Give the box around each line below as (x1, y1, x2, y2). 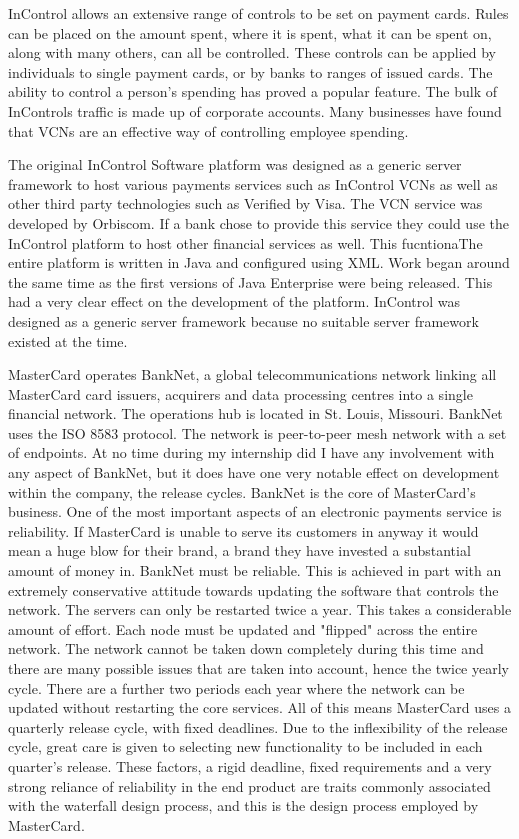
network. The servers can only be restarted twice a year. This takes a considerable (8, 599, 512, 620)
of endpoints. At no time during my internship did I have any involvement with (8, 442, 495, 463)
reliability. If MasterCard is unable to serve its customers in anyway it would (8, 520, 479, 541)
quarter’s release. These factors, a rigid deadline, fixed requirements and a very (8, 755, 492, 776)
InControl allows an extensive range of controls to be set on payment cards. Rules (8, 3, 509, 23)
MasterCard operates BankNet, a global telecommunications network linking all (8, 364, 497, 385)
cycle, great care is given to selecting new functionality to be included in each (8, 736, 483, 757)
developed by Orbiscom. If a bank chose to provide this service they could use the (8, 212, 509, 233)
